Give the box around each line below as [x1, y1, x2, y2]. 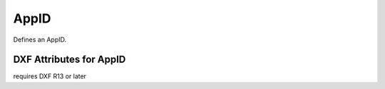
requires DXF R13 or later [13, 72, 87, 81]
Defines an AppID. [13, 35, 67, 44]
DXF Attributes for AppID [13, 54, 126, 66]
